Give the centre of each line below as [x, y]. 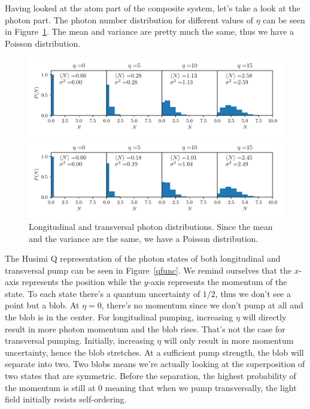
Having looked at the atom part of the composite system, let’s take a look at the [153, 8]
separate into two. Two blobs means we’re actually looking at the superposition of [155, 364]
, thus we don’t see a [253, 293]
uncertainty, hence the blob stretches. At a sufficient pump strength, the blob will [154, 352]
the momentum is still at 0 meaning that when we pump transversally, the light [151, 387]
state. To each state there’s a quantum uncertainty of [103, 293]
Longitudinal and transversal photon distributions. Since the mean [151, 226]
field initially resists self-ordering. [66, 399]
